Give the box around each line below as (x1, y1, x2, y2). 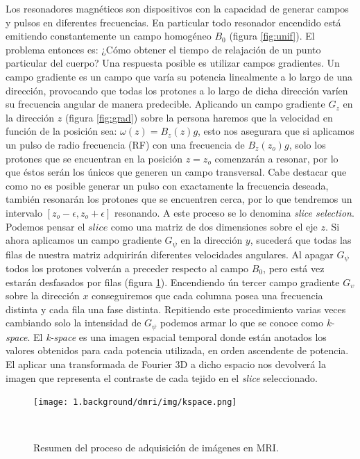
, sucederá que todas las (250, 233, 352, 247)
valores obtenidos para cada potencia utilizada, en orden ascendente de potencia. (6, 343, 349, 358)
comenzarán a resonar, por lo (214, 151, 338, 165)
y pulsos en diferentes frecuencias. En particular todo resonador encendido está (6, 15, 341, 29)
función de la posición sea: (6, 124, 117, 138)
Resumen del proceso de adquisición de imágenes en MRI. (33, 440, 279, 455)
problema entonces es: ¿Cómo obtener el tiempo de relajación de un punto (6, 42, 321, 56)
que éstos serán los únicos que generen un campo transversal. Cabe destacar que (6, 165, 347, 179)
